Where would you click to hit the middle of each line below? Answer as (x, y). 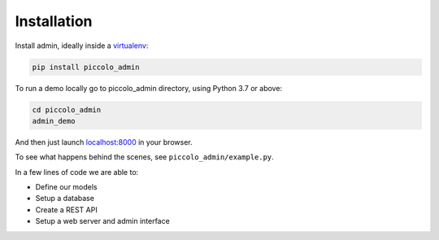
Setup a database (65, 199)
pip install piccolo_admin (86, 67)
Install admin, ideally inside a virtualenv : (82, 46)
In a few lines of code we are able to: (77, 172)
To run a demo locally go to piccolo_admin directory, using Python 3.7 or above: (149, 88)
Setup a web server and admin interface (102, 221)
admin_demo (54, 121)
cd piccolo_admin (67, 109)
